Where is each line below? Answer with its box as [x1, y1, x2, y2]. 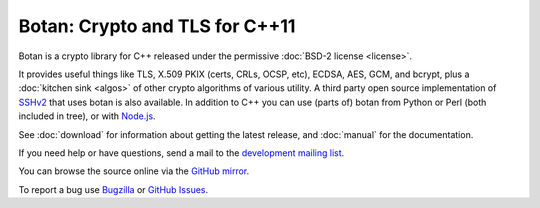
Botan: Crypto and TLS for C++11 [18, 15, 296, 37]
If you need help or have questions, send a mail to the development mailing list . [18, 146, 345, 159]
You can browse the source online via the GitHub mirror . [18, 165, 250, 177]
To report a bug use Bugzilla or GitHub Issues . [18, 183, 209, 195]
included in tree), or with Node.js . [18, 110, 156, 122]
